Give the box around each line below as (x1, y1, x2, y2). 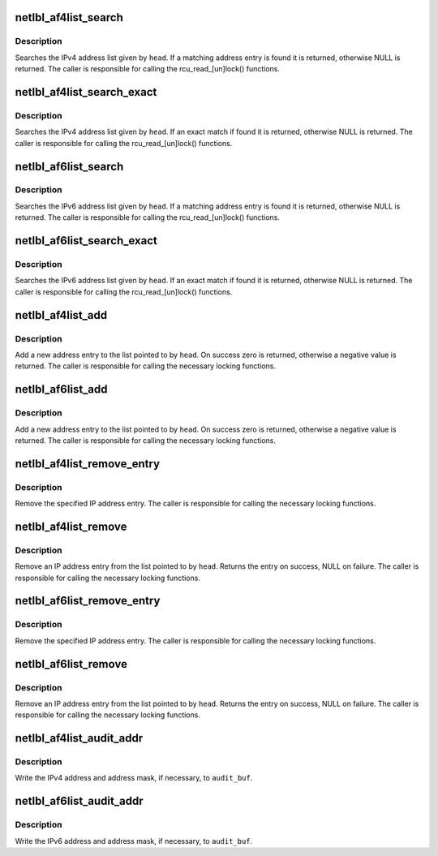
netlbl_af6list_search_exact (15, 234, 157, 247)
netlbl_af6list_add (15, 382, 109, 397)
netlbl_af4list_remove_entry (15, 457, 161, 471)
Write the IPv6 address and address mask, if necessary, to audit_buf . (15, 836, 253, 845)
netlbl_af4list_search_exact (15, 85, 157, 99)
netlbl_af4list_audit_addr (15, 731, 144, 746)
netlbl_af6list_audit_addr (15, 794, 144, 808)
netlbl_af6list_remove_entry (15, 594, 161, 608)
